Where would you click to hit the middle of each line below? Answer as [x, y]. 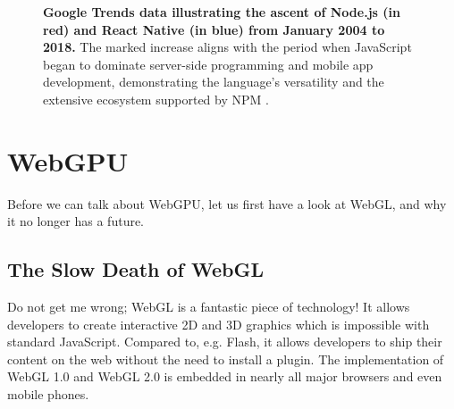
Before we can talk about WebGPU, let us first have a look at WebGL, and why [227, 203]
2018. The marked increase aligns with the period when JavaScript [227, 47]
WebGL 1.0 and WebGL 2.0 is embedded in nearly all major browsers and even [225, 376]
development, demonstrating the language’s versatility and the [214, 82]
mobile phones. [48, 394]
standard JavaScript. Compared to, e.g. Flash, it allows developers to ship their [225, 342]
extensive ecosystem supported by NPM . [156, 99]
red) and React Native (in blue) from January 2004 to [214, 29]
